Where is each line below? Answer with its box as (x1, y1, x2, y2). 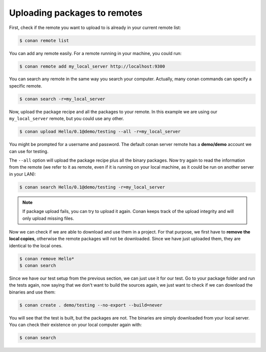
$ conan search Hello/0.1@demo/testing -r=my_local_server (19, 184, 165, 190)
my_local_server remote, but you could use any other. (9, 116, 124, 121)
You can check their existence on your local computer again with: (9, 322, 142, 328)
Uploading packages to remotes (9, 7, 143, 18)
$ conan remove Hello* (19, 256, 74, 262)
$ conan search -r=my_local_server (19, 96, 105, 102)
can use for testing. (9, 148, 49, 154)
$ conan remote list (19, 37, 69, 43)
